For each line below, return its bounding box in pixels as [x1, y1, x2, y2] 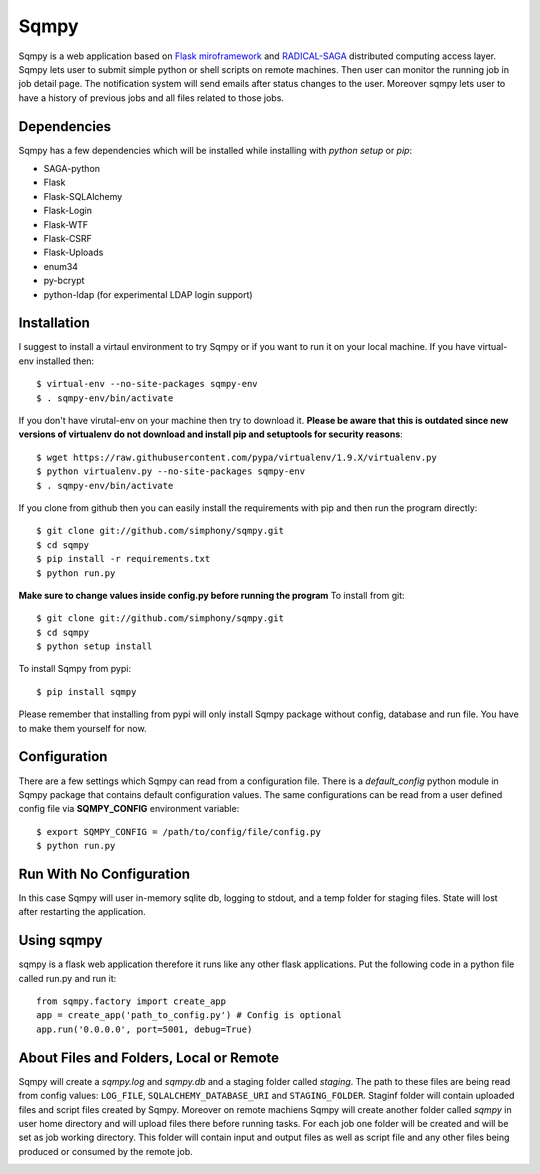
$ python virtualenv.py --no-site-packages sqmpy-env [36, 466, 305, 477]
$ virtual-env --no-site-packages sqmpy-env [36, 378, 259, 390]
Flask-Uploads [43, 246, 104, 259]
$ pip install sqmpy [36, 686, 137, 697]
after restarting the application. [18, 906, 147, 918]
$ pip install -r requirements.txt [36, 553, 211, 565]
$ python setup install [36, 641, 153, 652]
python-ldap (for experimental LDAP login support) [43, 288, 254, 300]
